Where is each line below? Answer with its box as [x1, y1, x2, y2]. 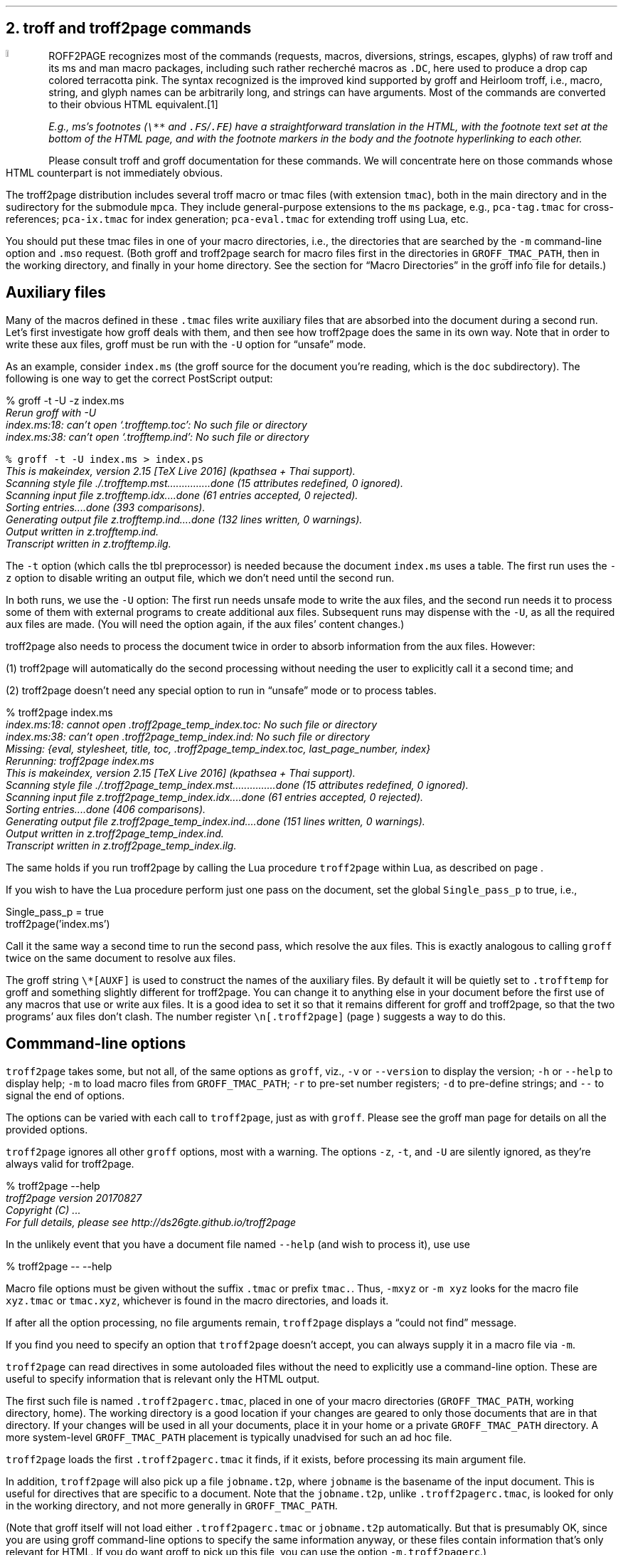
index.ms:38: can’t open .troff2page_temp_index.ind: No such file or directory [6, 730, 370, 743]
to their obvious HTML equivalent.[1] [48, 98, 218, 110]
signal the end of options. [6, 1089, 125, 1101]
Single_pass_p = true [6, 905, 104, 918]
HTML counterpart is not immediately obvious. [6, 166, 223, 179]
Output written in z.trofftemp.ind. [6, 525, 159, 538]
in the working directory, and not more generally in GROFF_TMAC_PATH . [6, 1499, 338, 1512]
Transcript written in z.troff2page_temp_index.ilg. [6, 839, 237, 852]
